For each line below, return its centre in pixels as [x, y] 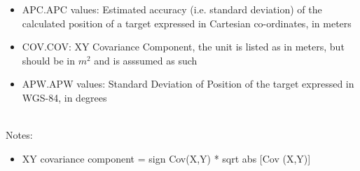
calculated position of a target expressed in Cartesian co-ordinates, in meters [187, 23]
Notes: [19, 135]
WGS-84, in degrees [64, 97]
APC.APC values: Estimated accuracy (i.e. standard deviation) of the [172, 9]
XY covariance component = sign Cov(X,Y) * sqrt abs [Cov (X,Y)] [166, 158]
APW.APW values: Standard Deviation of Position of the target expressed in [188, 84]
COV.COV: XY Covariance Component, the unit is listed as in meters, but [183, 47]
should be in [48, 60]
